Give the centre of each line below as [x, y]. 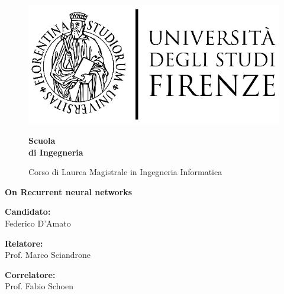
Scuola [42, 140]
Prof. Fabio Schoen [39, 286]
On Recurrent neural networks [69, 191]
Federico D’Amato [38, 223]
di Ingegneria [56, 152]
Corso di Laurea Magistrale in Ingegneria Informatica [125, 172]
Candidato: [28, 211]
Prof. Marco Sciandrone [48, 255]
